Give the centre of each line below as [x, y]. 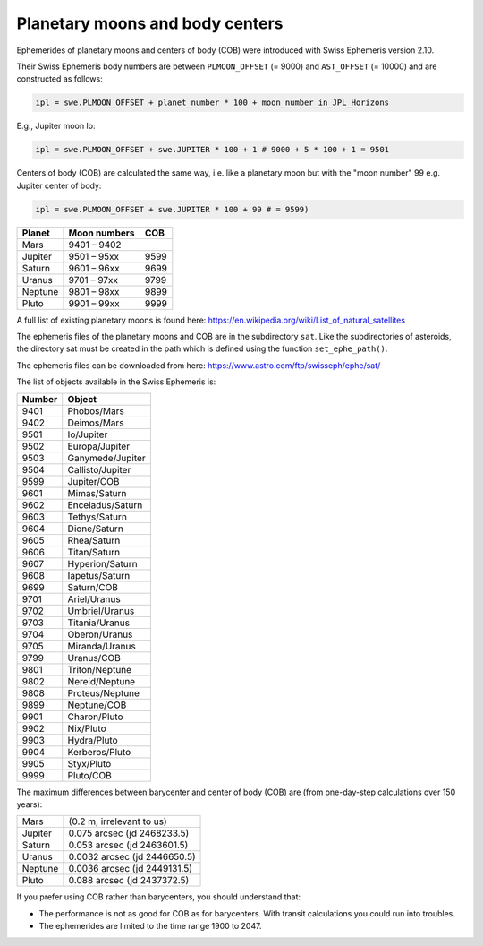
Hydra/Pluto [93, 740]
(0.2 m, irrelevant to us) [118, 821]
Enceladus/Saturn [105, 504]
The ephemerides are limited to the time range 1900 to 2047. [150, 926]
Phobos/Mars [96, 410]
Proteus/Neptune [104, 692]
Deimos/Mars [96, 423]
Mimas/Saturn [97, 493]
